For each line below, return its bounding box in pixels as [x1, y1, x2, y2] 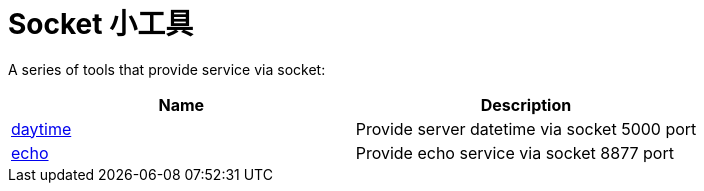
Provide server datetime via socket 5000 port [355, 118, 697, 139]
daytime [11, 118, 72, 139]
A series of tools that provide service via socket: [8, 60, 326, 78]
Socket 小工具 [8, 7, 194, 41]
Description [480, 94, 572, 115]
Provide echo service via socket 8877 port [355, 142, 674, 163]
